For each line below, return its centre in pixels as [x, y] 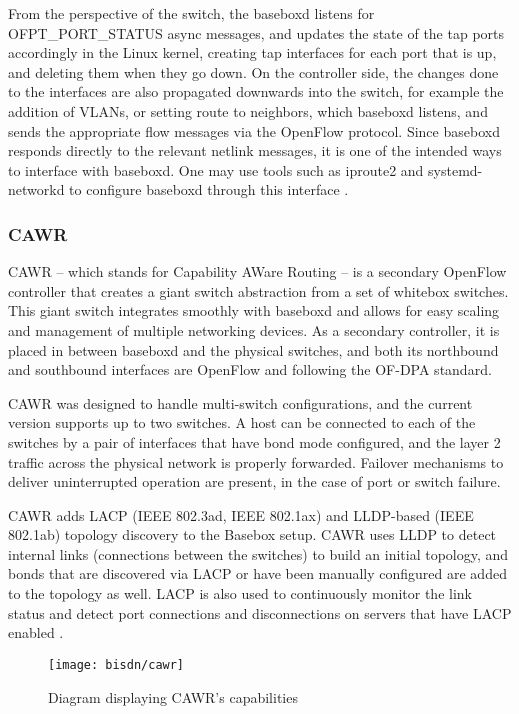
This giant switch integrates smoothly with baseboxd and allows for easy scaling [254, 310]
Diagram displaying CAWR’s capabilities [173, 696]
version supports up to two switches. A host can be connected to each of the [242, 422]
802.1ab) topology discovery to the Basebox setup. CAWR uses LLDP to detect [252, 534]
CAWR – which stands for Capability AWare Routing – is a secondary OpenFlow [257, 271]
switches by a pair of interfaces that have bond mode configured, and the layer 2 [254, 441]
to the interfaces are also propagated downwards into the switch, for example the [256, 91]
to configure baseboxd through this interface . [209, 189]
